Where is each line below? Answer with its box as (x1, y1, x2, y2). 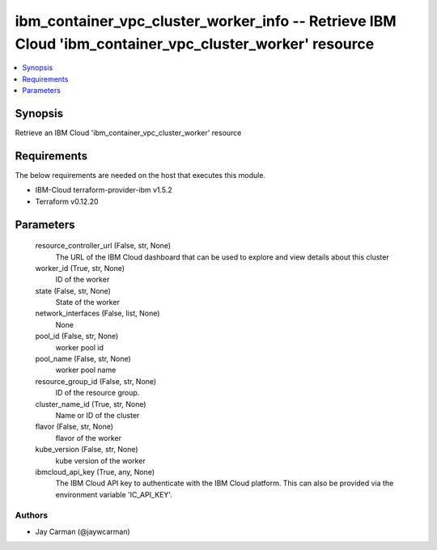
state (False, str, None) (35, 286, 111, 295)
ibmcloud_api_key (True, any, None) (35, 467, 155, 476)
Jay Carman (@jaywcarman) (35, 527, 131, 536)
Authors (15, 510, 49, 521)
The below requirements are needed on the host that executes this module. (15, 170, 266, 180)
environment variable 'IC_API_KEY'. (55, 489, 173, 499)
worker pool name (55, 365, 117, 375)
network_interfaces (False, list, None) (35, 308, 160, 319)
